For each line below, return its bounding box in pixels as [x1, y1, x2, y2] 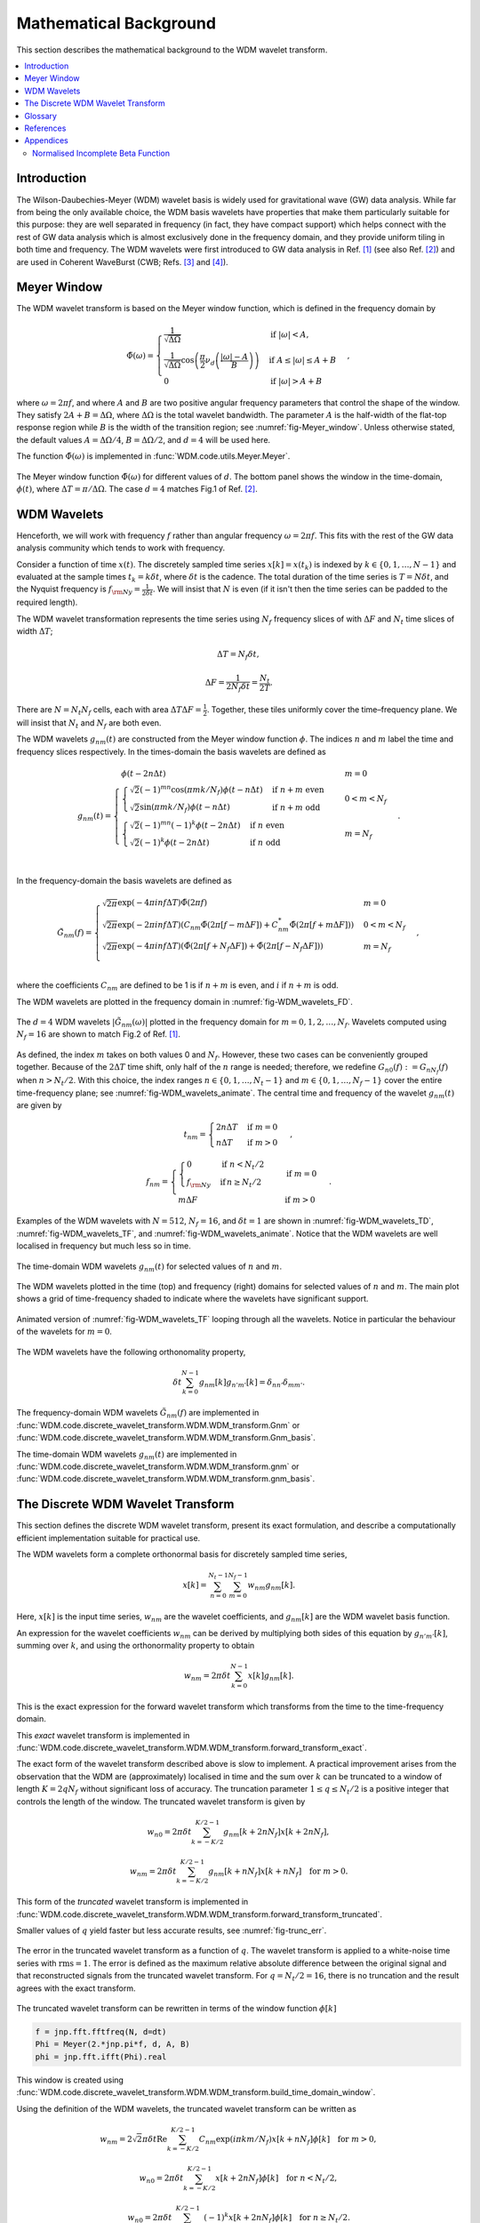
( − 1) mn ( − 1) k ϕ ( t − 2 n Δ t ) [139, 819, 241, 831]
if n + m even [272, 784, 324, 795]
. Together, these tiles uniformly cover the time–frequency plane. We [206, 704, 458, 715]
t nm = [183, 1129, 206, 1142]
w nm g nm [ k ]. [247, 1580, 296, 1593]
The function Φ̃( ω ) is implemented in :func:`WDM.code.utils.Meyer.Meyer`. [16, 451, 291, 461]
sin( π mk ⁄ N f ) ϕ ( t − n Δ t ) [139, 802, 230, 815]
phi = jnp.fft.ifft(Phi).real [35, 2051, 167, 2062]
